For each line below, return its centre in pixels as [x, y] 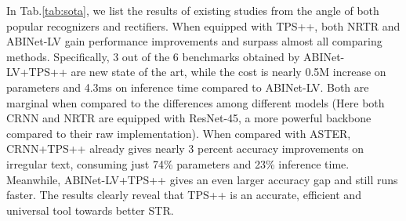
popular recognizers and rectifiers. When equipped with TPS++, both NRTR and [203, 25]
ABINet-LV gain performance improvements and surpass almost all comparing [194, 41]
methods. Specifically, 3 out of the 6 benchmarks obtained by [153, 56]
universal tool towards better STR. [90, 210]
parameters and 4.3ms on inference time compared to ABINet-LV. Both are [188, 87]
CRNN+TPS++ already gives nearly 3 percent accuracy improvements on [185, 149]
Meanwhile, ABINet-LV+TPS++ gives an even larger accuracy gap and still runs [202, 179]
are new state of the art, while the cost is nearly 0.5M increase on [228, 72]
